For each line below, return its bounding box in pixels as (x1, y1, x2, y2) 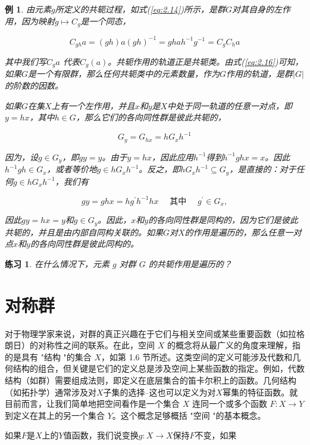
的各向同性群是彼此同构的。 (30, 237, 139, 250)
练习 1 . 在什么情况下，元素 (5, 257, 109, 270)
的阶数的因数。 (5, 79, 63, 92)
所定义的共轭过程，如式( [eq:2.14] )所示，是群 (55, 3, 226, 15)
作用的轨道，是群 (226, 67, 293, 80)
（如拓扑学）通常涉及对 (5, 385, 96, 398)
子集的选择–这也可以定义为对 (103, 385, 216, 398)
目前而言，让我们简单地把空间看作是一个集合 (5, 397, 180, 410)
